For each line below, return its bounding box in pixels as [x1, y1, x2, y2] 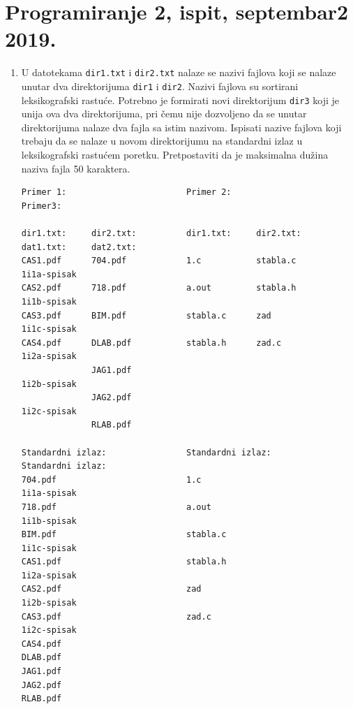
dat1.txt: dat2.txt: [21, 242, 137, 252]
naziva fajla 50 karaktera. [21, 161, 130, 175]
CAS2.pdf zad [21, 584, 202, 594]
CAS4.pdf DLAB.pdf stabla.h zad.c [21, 337, 282, 348]
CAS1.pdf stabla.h [21, 557, 227, 567]
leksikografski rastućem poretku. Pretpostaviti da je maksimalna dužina [21, 147, 329, 162]
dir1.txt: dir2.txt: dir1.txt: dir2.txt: [21, 228, 301, 239]
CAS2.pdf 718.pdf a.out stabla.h [21, 283, 296, 293]
